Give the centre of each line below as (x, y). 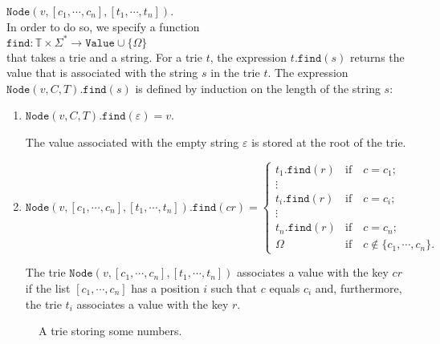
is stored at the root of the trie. (329, 142)
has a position (165, 287)
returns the (377, 57)
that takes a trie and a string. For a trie (104, 57)
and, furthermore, (359, 287)
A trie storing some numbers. (110, 331)
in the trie (235, 73)
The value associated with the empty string (132, 142)
